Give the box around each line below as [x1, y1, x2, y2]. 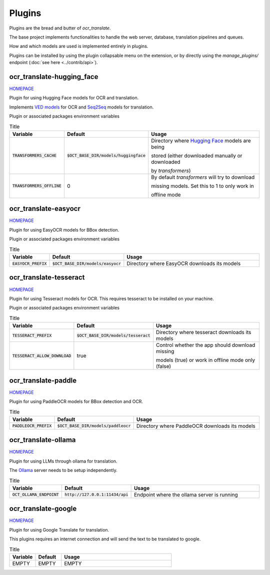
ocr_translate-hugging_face [9, 72, 98, 81]
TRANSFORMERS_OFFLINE [12, 183, 62, 188]
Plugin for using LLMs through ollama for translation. [9, 458, 117, 464]
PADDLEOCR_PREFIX [12, 423, 52, 428]
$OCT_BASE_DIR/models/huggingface [66, 153, 146, 158]
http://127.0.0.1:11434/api [64, 492, 128, 497]
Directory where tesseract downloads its [155, 329, 251, 336]
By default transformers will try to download [150, 173, 255, 180]
